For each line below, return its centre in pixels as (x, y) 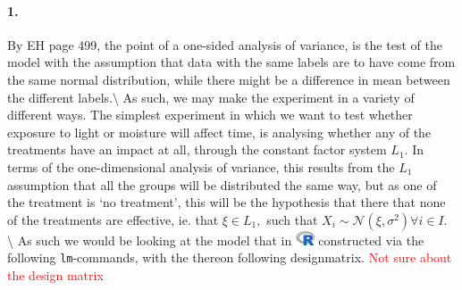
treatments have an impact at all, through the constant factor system (197, 149)
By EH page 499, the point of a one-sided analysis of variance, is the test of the (225, 44)
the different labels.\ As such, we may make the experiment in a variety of (211, 97)
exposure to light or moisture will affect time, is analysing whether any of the (219, 132)
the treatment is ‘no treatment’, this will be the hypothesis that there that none (227, 202)
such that (292, 219)
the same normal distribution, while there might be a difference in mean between (229, 79)
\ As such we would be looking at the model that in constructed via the (216, 240)
